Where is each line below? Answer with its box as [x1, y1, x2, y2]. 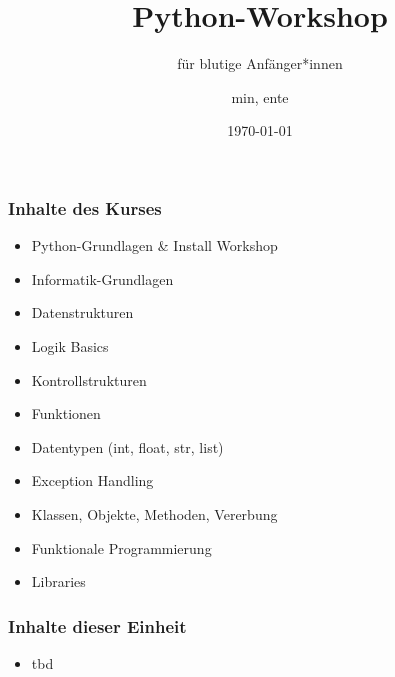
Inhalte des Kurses [8, 195, 162, 220]
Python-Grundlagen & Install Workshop [31, 235, 278, 256]
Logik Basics [31, 335, 109, 356]
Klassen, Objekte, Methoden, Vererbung [31, 503, 278, 524]
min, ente [231, 86, 289, 107]
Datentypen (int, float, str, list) [31, 436, 224, 457]
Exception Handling [31, 470, 154, 491]
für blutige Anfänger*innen [177, 53, 343, 74]
